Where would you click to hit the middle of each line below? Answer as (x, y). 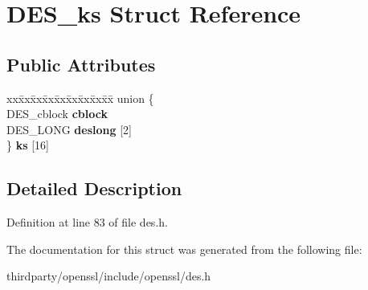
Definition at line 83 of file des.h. (87, 222)
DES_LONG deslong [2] (69, 129)
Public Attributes (81, 64)
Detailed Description (94, 188)
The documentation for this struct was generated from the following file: (184, 249)
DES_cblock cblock (57, 114)
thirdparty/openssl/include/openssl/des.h (109, 276)
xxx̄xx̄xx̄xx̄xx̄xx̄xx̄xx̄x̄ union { (80, 98)
